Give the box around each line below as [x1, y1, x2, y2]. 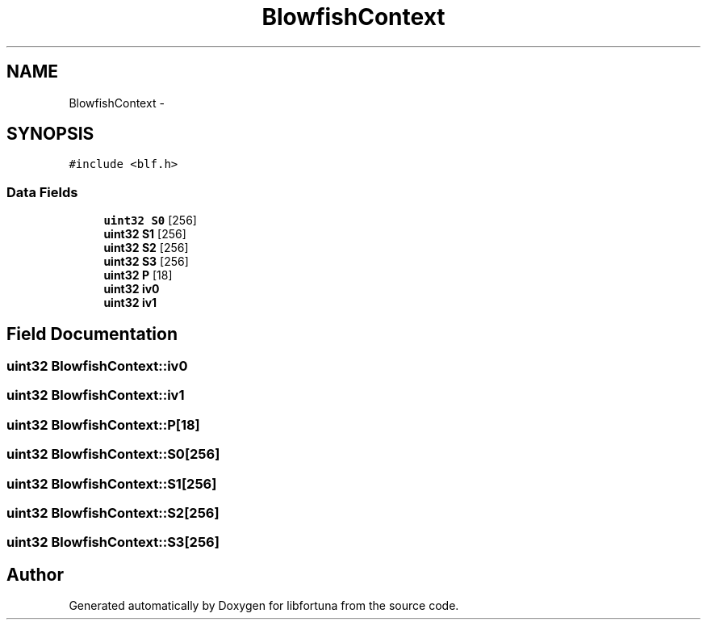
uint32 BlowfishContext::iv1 [6, 387, 185, 404]
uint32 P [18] [103, 268, 173, 283]
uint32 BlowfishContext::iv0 [6, 358, 188, 375]
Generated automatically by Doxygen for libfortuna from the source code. [69, 599, 459, 613]
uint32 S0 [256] [103, 213, 197, 228]
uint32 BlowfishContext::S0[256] [6, 446, 220, 463]
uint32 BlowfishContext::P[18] [6, 416, 200, 433]
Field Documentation [6, 323, 178, 344]
